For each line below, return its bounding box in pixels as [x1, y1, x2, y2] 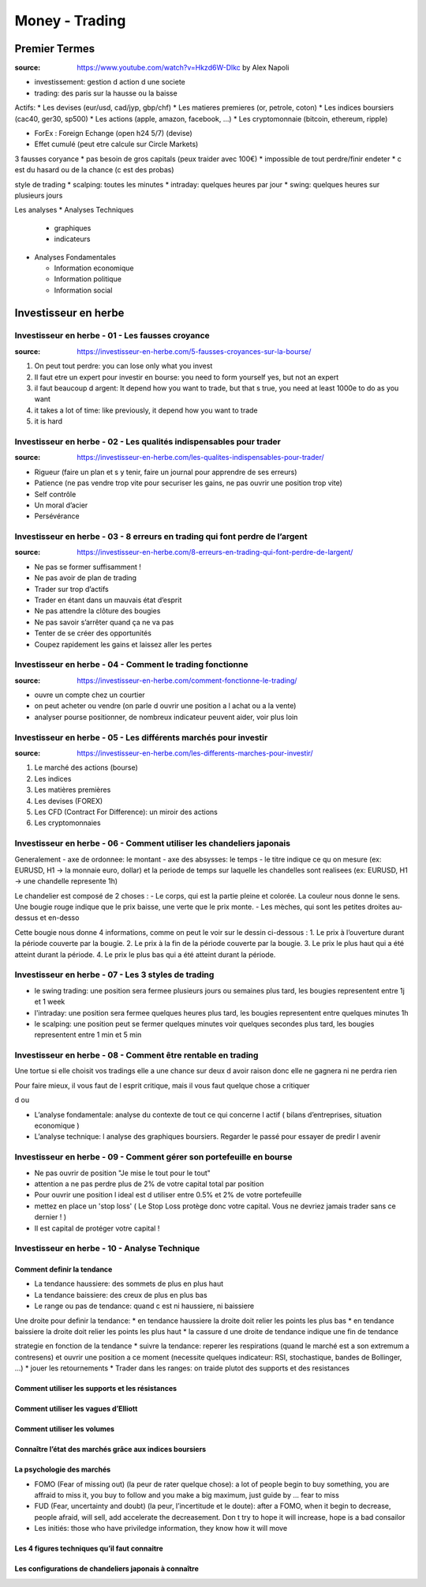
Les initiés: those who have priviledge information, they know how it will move [34, 1524, 288, 1533]
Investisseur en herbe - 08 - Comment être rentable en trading [14, 1050, 259, 1061]
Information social [54, 285, 113, 295]
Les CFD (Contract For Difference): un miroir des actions [34, 807, 219, 816]
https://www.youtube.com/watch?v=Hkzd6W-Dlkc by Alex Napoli [77, 63, 290, 73]
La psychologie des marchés [14, 1464, 111, 1474]
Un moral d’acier [34, 500, 88, 510]
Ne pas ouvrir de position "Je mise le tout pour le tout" [34, 1168, 211, 1178]
